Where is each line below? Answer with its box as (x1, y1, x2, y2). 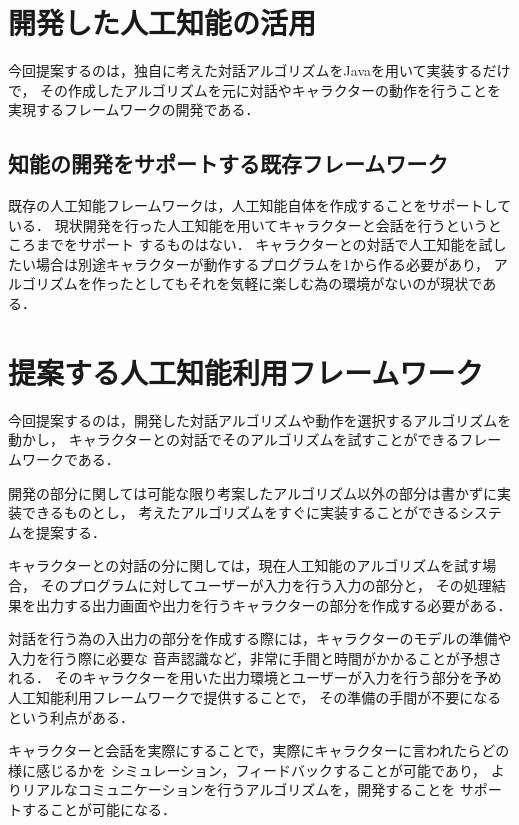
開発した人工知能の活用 (8, 2, 317, 43)
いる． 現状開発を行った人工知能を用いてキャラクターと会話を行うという (8, 214, 488, 235)
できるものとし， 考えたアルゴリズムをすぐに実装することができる (21, 502, 460, 523)
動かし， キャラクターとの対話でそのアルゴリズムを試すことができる (8, 429, 460, 450)
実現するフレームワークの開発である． (8, 99, 260, 120)
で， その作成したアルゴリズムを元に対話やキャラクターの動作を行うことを (8, 79, 502, 100)
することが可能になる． (21, 798, 176, 819)
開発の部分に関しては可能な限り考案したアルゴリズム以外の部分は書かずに (8, 482, 497, 503)
